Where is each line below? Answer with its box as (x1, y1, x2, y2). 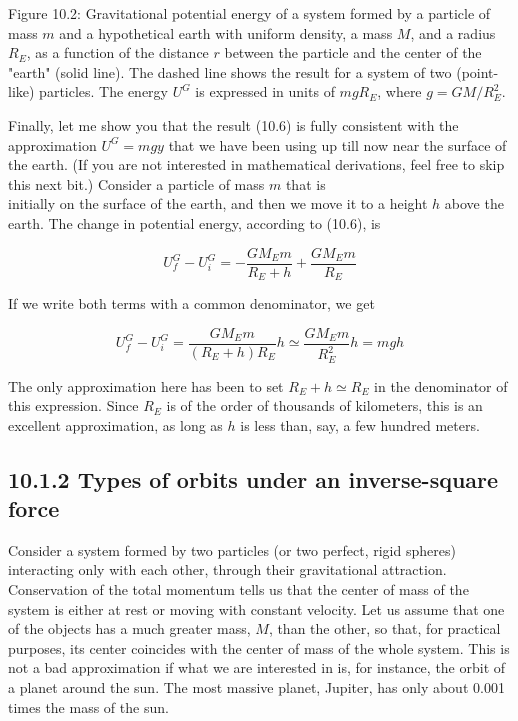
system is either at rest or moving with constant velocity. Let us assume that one (8, 598, 505, 619)
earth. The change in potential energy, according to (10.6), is (8, 212, 381, 233)
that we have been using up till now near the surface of (168, 134, 507, 155)
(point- (456, 61, 499, 82)
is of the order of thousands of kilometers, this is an (166, 395, 483, 416)
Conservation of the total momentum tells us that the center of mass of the (8, 579, 469, 600)
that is (285, 173, 326, 194)
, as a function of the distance (26, 42, 209, 63)
